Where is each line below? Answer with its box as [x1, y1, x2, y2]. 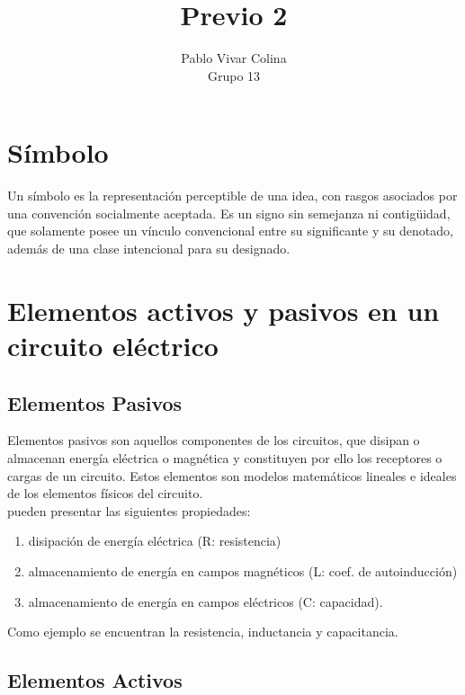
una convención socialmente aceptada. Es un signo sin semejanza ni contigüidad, [7, 203, 451, 222]
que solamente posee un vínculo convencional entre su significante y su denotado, [7, 221, 453, 240]
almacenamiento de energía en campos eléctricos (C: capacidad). [28, 592, 383, 610]
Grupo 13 [207, 66, 261, 85]
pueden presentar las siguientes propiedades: [7, 501, 251, 520]
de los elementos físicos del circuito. [7, 484, 203, 503]
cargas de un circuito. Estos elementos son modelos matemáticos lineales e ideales [7, 466, 457, 485]
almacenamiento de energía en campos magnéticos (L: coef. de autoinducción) [28, 561, 458, 580]
